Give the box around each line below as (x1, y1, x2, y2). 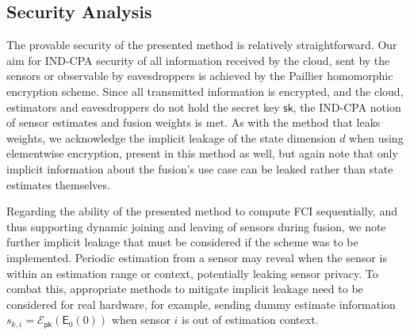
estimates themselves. (6, 176, 110, 192)
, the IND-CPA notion (293, 98, 401, 115)
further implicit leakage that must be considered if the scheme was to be (6, 234, 358, 250)
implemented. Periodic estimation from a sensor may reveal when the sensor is (6, 249, 387, 265)
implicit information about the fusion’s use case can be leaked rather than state (6, 160, 393, 177)
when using (349, 129, 404, 146)
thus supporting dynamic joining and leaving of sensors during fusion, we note (6, 218, 386, 234)
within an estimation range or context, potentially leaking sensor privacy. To (6, 265, 378, 281)
